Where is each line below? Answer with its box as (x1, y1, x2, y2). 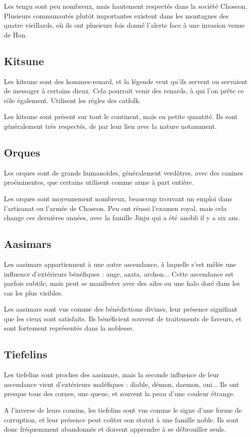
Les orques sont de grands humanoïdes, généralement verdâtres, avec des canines (4, 167, 243, 177)
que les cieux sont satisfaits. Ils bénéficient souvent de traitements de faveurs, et (4, 313, 242, 323)
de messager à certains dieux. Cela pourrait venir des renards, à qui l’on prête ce (4, 86, 244, 96)
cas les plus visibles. (4, 287, 63, 297)
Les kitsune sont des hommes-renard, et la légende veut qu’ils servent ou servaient (4, 76, 248, 86)
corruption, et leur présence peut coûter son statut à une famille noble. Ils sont (4, 414, 239, 424)
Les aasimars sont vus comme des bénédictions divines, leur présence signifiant (4, 304, 238, 314)
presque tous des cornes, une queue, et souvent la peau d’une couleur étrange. (4, 388, 235, 399)
